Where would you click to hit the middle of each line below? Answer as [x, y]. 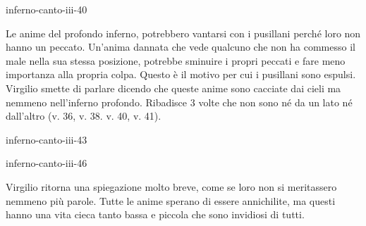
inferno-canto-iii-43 [47, 139]
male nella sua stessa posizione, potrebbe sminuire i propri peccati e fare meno [176, 60]
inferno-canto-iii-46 [47, 163]
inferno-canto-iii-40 [47, 9]
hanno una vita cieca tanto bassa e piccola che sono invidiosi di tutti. [155, 214]
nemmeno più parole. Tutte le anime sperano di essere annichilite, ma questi [171, 200]
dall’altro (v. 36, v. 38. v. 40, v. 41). [84, 116]
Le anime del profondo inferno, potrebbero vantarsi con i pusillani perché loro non [183, 33]
